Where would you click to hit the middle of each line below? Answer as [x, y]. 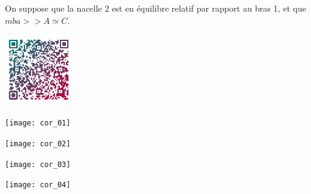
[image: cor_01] [38, 123]
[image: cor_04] [38, 185]
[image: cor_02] [38, 144]
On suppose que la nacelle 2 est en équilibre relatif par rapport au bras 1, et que [155, 8]
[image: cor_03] [38, 164]
